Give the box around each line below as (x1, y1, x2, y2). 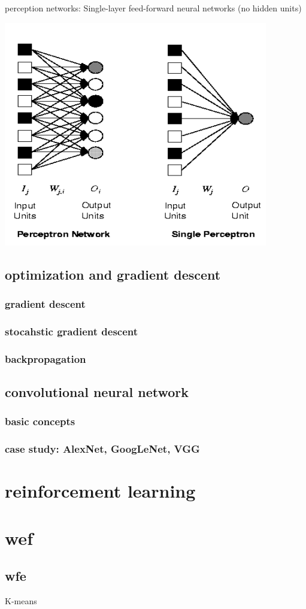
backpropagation (5, 351, 86, 366)
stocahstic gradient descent (5, 323, 138, 338)
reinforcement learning (5, 478, 196, 503)
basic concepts (5, 414, 75, 429)
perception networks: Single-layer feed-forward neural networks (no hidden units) (5, 2, 302, 14)
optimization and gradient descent (5, 265, 221, 283)
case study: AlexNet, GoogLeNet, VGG (5, 441, 200, 456)
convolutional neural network (5, 382, 189, 401)
